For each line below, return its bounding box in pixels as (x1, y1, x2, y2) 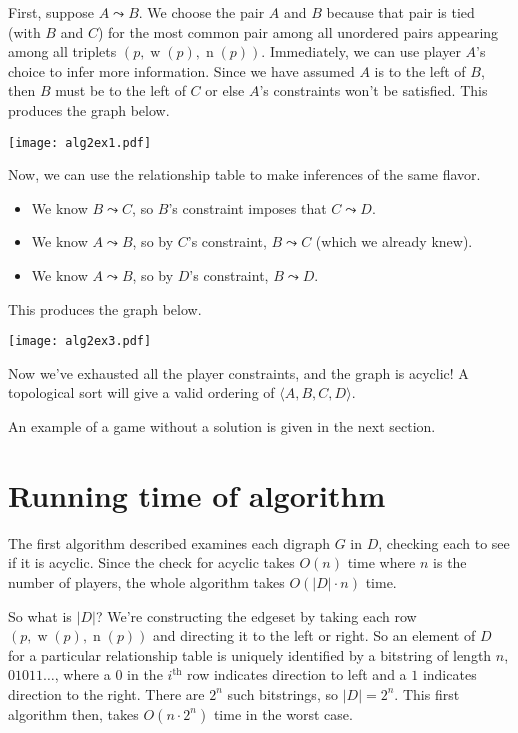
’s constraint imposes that (168, 197, 327, 218)
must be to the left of (55, 80, 186, 101)
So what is (8, 605, 72, 626)
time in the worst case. (213, 703, 353, 724)
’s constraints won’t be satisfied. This (259, 80, 488, 101)
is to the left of (374, 60, 466, 81)
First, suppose (8, 2, 95, 22)
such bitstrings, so (227, 683, 338, 704)
